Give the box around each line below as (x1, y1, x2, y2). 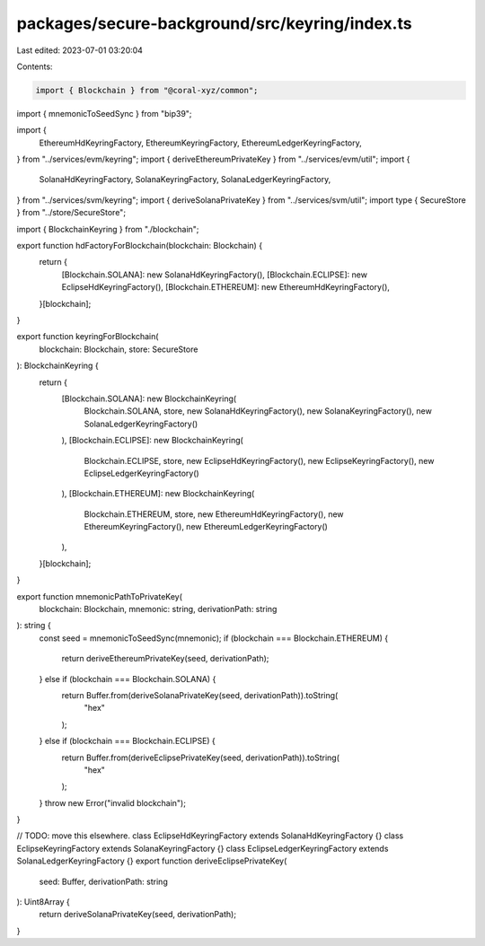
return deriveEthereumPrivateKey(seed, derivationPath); (61, 653, 269, 664)
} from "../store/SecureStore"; (16, 207, 126, 218)
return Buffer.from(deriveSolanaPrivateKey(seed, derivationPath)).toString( (61, 689, 339, 700)
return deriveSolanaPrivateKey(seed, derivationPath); (39, 909, 237, 920)
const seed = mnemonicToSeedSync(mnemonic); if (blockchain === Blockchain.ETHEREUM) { (39, 633, 389, 644)
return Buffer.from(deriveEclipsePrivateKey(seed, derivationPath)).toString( (61, 752, 340, 763)
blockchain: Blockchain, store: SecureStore (39, 344, 198, 355)
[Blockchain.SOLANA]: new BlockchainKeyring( (61, 393, 237, 404)
